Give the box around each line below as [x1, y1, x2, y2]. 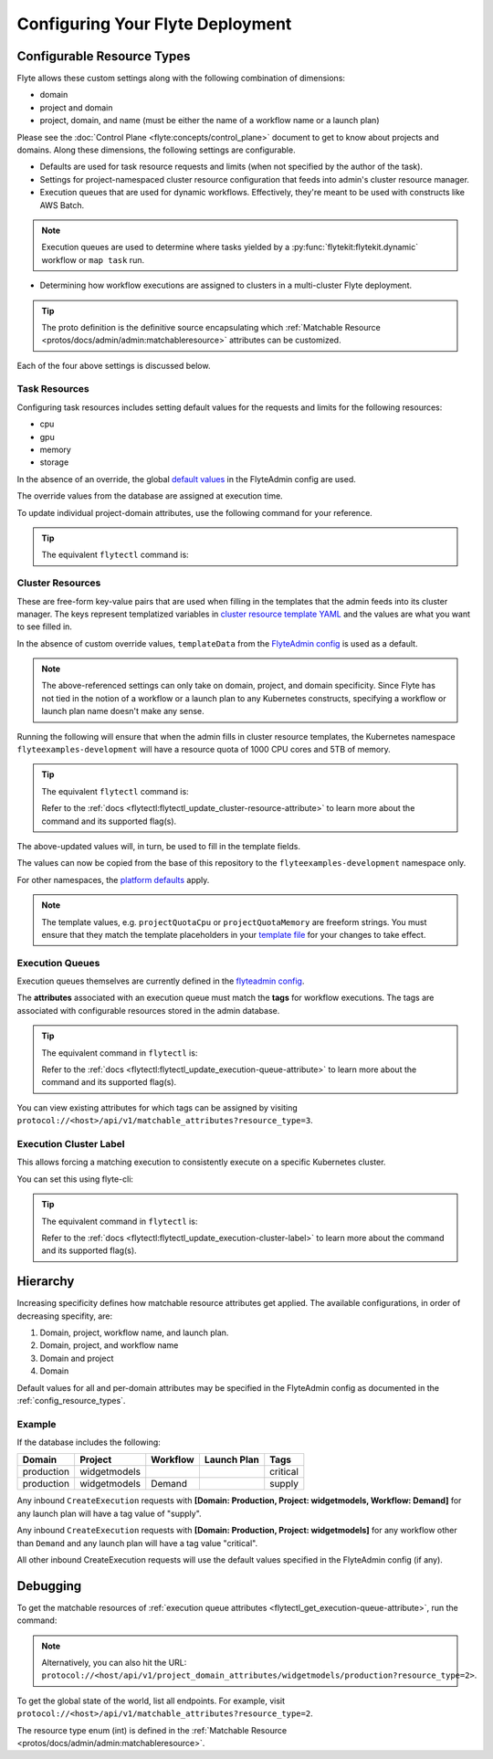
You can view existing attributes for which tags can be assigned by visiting [16, 1101, 298, 1113]
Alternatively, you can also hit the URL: [41, 1658, 187, 1669]
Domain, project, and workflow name [39, 1340, 179, 1351]
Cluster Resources [16, 576, 101, 589]
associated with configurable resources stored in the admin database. [16, 1005, 280, 1016]
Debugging [16, 1578, 82, 1594]
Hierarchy [16, 1274, 75, 1290]
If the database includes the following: [16, 1437, 162, 1448]
